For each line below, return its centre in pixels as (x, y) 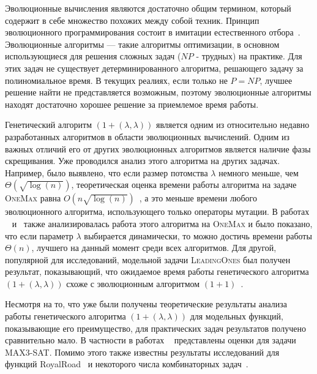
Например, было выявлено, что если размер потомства (106, 172)
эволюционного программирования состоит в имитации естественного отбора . (153, 32)
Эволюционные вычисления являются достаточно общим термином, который (148, 8)
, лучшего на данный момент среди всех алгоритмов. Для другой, (154, 248)
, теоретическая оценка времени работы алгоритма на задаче (184, 185)
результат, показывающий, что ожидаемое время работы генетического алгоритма (157, 271)
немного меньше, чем (259, 172)
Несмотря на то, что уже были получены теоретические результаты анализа (146, 304)
